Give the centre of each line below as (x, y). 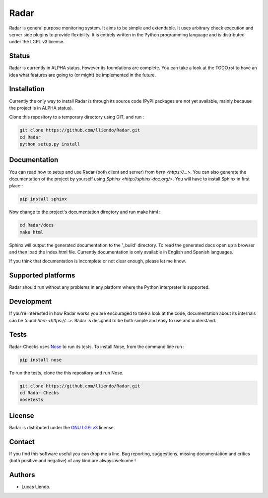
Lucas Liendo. (36, 487)
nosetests (32, 400)
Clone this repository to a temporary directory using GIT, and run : (77, 117)
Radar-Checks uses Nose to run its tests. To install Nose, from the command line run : (97, 347)
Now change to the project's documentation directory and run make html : (85, 212)
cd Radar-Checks (39, 393)
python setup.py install (50, 144)
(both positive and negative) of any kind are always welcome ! (72, 461)
